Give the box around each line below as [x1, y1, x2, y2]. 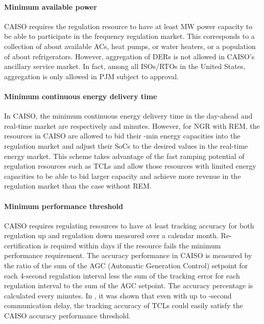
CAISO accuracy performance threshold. [4, 310, 131, 321]
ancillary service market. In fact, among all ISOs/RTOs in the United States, [4, 61, 246, 72]
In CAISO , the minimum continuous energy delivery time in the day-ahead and [4, 110, 253, 121]
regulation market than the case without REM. [4, 180, 152, 191]
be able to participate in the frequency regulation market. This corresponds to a [4, 31, 255, 41]
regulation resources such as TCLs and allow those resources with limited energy [4, 160, 256, 171]
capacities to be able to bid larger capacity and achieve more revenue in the [4, 170, 241, 181]
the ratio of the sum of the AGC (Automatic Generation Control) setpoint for [4, 260, 248, 271]
